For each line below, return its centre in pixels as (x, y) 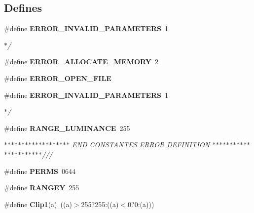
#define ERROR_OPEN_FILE (58, 78)
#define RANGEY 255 (42, 188)
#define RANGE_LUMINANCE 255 (67, 128)
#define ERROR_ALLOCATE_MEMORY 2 (81, 62)
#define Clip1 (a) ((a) (38, 204)
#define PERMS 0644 (40, 171)
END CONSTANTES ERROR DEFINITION (141, 145)
